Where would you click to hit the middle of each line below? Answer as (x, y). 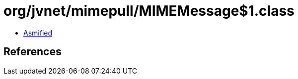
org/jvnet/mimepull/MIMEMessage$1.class (149, 11)
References (33, 52)
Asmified (38, 33)
